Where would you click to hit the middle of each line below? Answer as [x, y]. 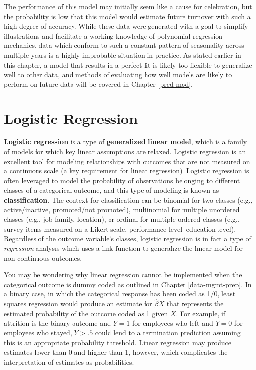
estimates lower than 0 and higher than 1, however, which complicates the [116, 352]
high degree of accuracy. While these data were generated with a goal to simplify [126, 26]
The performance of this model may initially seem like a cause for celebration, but [128, 6]
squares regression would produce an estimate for [78, 304]
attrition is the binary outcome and [57, 323]
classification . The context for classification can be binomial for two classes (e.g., [128, 200]
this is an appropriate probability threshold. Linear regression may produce [118, 342]
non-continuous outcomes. [43, 258]
